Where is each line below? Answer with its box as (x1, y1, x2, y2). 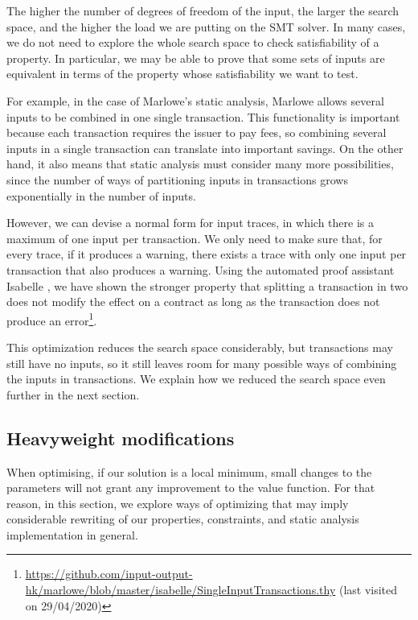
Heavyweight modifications (6, 425, 235, 450)
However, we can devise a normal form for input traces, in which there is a (6, 214, 374, 231)
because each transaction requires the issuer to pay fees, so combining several (6, 124, 387, 141)
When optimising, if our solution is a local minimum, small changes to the (6, 463, 372, 480)
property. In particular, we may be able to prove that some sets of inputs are (6, 49, 385, 66)
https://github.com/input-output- (25, 565, 193, 582)
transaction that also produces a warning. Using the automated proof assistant (6, 261, 395, 278)
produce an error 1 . (6, 309, 97, 329)
